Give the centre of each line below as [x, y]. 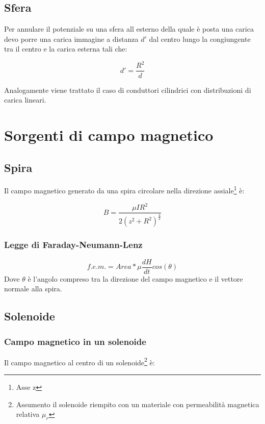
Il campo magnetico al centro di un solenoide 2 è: [79, 361]
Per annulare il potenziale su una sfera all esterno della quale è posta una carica [129, 29]
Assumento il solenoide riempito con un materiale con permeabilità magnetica [138, 404]
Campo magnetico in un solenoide [75, 341]
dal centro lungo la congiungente [200, 39]
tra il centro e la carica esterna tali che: [66, 49]
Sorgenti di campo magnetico [109, 134]
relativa [28, 414]
